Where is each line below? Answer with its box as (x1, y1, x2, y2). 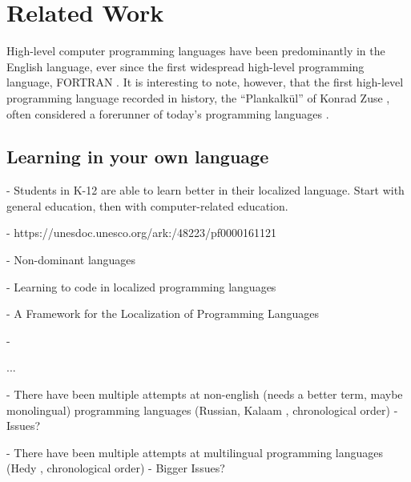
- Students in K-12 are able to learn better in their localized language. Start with (6, 182, 405, 199)
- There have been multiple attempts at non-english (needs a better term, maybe (6, 386, 403, 403)
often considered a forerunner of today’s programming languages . (6, 105, 329, 122)
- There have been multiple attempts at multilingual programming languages (6, 444, 384, 460)
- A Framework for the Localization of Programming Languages (6, 305, 319, 322)
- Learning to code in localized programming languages (6, 278, 276, 295)
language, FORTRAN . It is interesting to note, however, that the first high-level (6, 74, 404, 90)
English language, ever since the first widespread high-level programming (6, 58, 365, 74)
